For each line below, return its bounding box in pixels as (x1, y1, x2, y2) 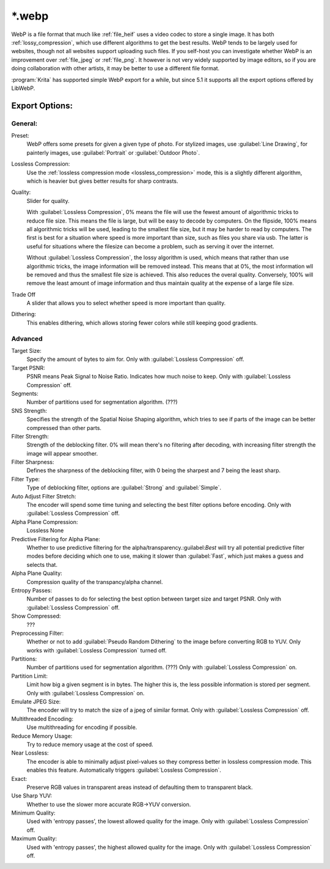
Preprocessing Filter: (11, 629, 64, 637)
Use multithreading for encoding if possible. (26, 723, 137, 731)
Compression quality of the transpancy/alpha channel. (26, 578, 163, 585)
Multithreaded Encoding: (11, 715, 73, 722)
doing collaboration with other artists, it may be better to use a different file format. (11, 65, 220, 72)
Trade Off (11, 290, 36, 298)
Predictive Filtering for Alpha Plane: (11, 535, 100, 542)
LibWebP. (11, 84, 35, 92)
